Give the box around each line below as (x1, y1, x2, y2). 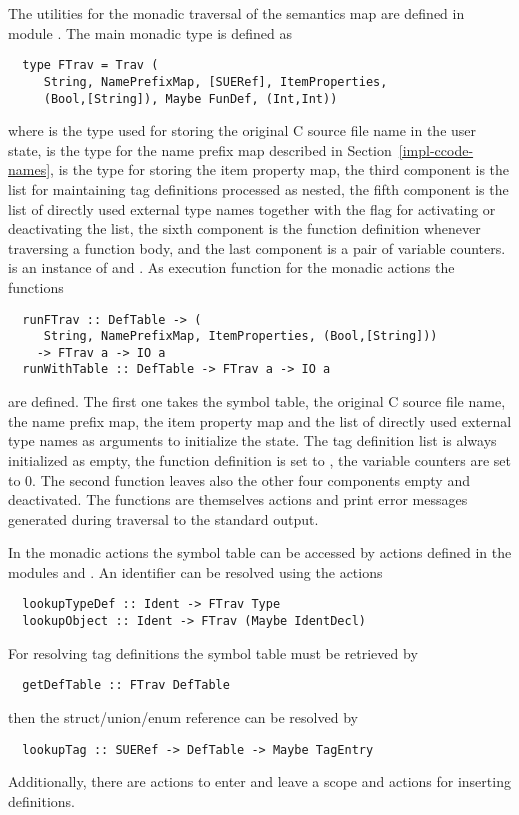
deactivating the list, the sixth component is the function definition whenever (8, 218, 481, 239)
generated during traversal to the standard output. (8, 508, 319, 529)
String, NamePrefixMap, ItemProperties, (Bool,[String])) (43, 329, 438, 344)
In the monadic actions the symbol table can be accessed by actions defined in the (8, 542, 512, 563)
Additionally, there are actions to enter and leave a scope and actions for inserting (8, 771, 511, 792)
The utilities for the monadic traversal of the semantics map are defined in (8, 3, 465, 23)
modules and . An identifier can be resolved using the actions (8, 561, 383, 582)
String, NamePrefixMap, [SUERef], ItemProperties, (43, 74, 388, 89)
